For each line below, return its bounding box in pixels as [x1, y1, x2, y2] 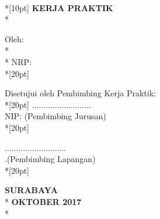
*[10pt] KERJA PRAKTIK [5, 1, 113, 14]
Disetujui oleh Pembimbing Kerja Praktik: [5, 87, 156, 99]
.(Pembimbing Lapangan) [5, 153, 96, 165]
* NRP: [5, 55, 32, 68]
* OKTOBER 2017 [5, 195, 82, 207]
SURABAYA [5, 184, 58, 196]
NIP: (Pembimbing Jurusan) [5, 110, 106, 122]
